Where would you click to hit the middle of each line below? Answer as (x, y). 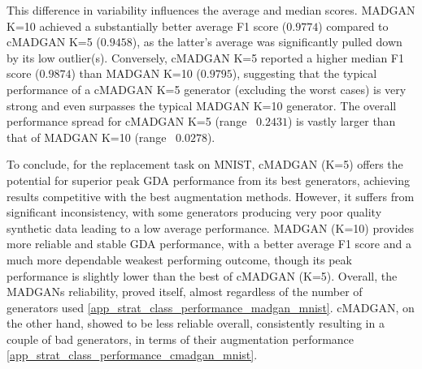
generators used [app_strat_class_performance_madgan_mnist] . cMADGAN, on (211, 307)
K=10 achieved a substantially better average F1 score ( (147, 26)
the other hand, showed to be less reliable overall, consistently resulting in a (196, 323)
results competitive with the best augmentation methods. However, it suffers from (211, 196)
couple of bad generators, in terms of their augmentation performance (181, 339)
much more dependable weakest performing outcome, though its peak (179, 259)
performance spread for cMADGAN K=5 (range (127, 121)
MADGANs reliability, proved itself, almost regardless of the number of (185, 292)
